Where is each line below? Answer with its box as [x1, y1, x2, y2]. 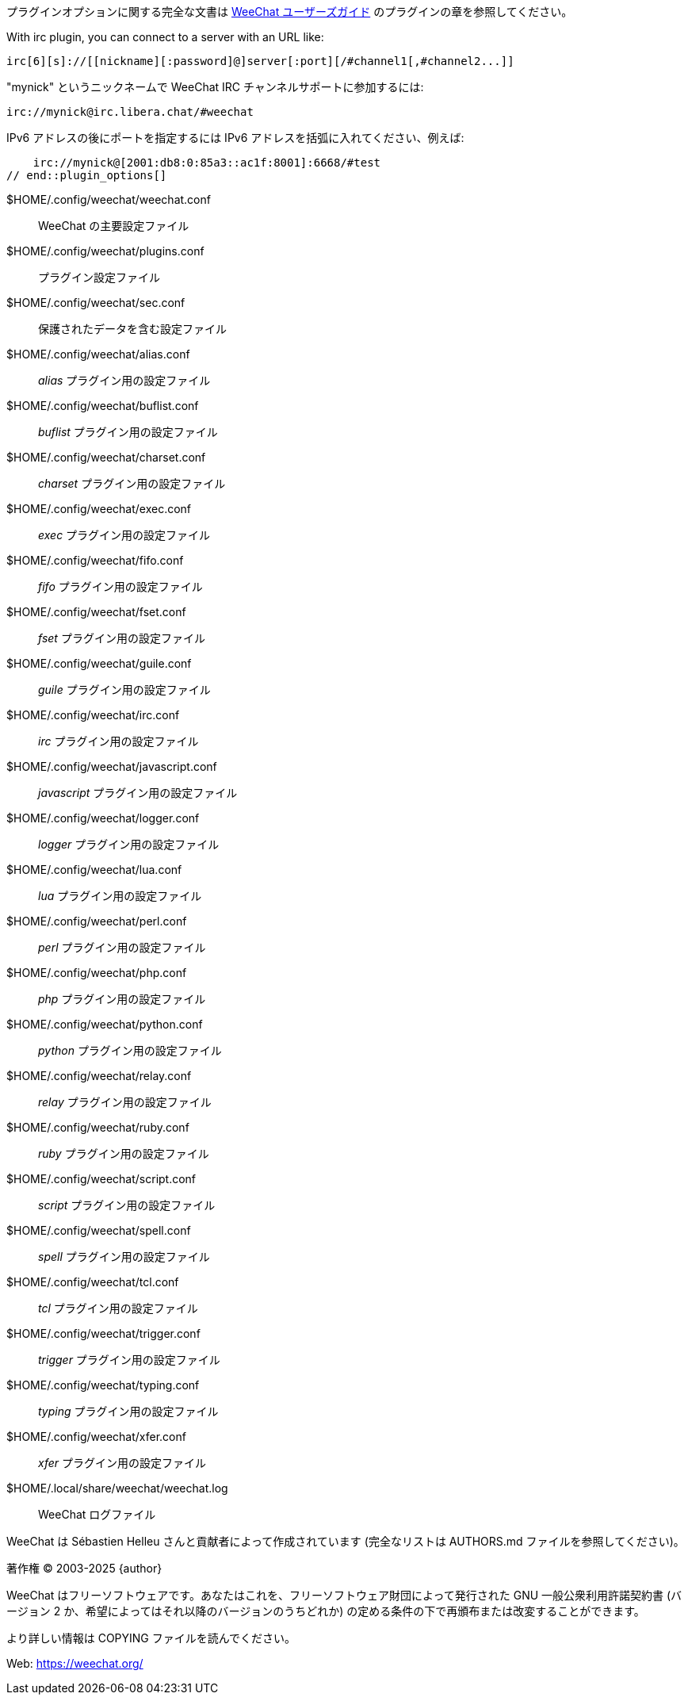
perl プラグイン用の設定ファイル [38, 941, 206, 954]
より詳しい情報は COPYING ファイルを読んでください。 [6, 1631, 296, 1645]
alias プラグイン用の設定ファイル [38, 374, 211, 387]
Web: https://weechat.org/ [6, 1657, 143, 1670]
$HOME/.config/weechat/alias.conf [6, 347, 190, 361]
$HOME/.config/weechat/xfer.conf [6, 1430, 186, 1443]
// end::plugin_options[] [6, 169, 167, 182]
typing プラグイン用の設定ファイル [38, 1404, 219, 1418]
